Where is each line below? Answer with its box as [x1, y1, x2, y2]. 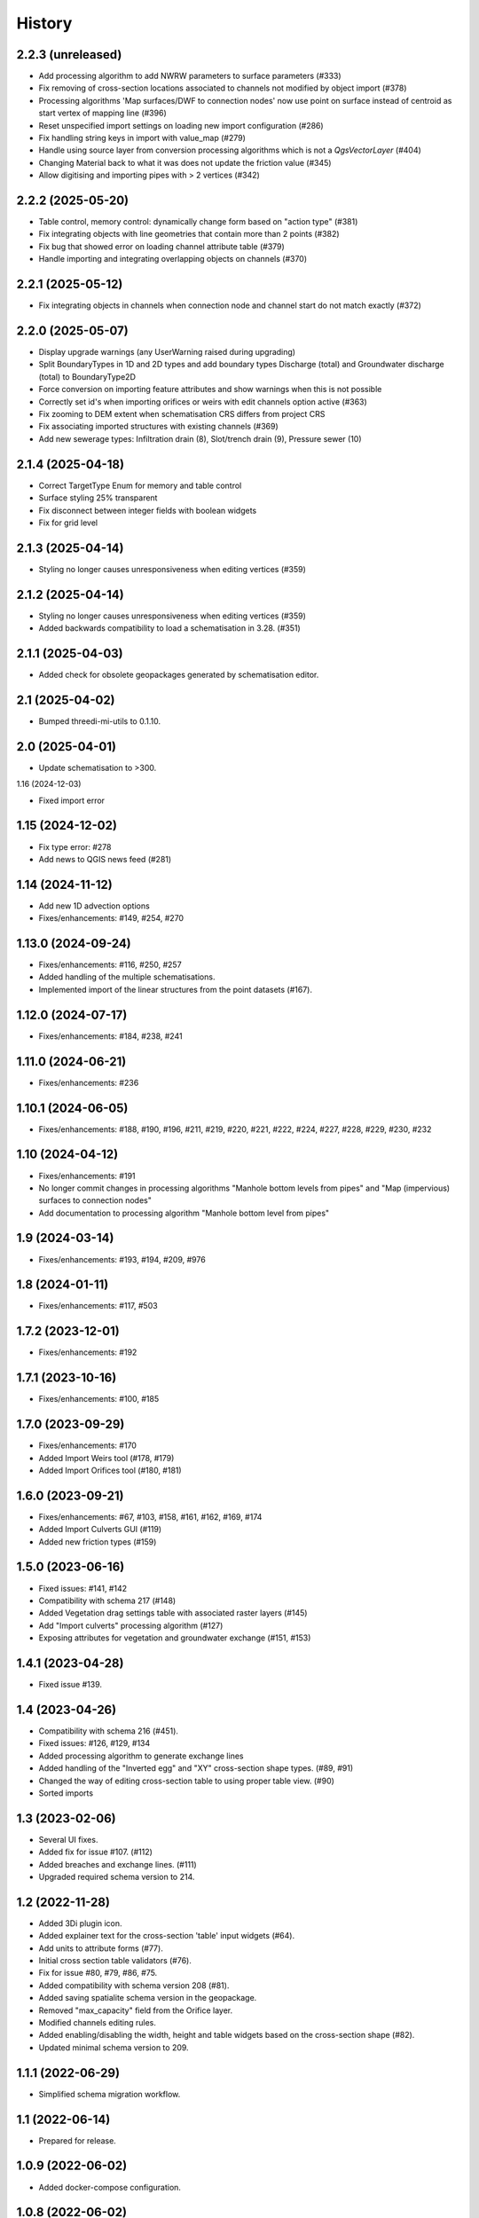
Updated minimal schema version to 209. [38, 2041, 190, 2053]
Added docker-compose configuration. [38, 2182, 182, 2192]
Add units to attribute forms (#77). [38, 1943, 163, 1954]
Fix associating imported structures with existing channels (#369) [38, 421, 279, 432]
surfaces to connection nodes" [38, 1195, 153, 1206]
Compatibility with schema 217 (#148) [38, 1595, 177, 1606]
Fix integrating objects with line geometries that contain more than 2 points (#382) [38, 229, 341, 240]
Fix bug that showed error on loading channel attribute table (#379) [38, 240, 286, 252]
